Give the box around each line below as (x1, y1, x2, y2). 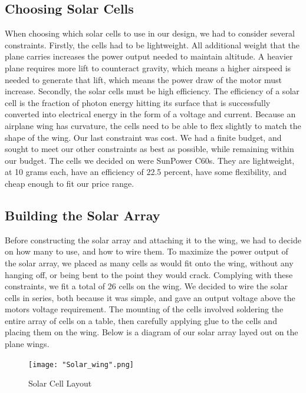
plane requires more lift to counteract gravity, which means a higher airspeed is (5, 61, 291, 74)
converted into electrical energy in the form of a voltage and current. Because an (5, 108, 296, 120)
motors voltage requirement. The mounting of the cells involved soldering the (5, 303, 284, 315)
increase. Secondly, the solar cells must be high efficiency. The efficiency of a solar (5, 85, 300, 97)
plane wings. (5, 338, 50, 350)
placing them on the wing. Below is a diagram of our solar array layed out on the (5, 326, 298, 338)
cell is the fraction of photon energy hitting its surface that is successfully (5, 96, 271, 108)
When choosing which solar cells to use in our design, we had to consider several (5, 27, 295, 39)
